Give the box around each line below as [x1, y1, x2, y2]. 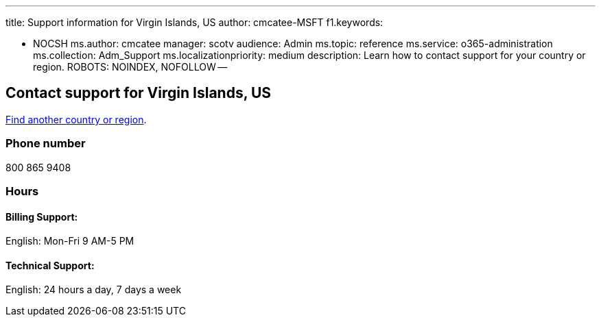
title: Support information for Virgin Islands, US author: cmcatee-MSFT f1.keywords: [5, 16, 384, 28]
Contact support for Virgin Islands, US [5, 84, 272, 102]
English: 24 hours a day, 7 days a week [5, 284, 182, 296]
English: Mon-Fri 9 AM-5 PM [5, 235, 134, 247]
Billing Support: [5, 210, 78, 223]
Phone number [5, 136, 86, 151]
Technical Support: [5, 259, 95, 271]
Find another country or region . [5, 113, 147, 125]
